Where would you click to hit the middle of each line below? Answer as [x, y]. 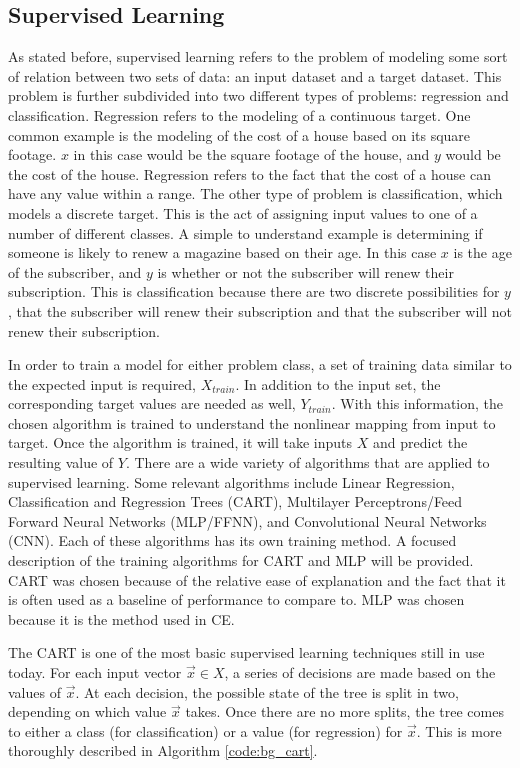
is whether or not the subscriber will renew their [305, 271]
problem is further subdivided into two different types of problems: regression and [258, 95]
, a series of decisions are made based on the [360, 672]
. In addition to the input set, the [338, 383]
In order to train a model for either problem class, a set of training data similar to [260, 364]
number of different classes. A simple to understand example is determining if [245, 232]
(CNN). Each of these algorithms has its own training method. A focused [232, 540]
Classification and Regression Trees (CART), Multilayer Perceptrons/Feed [235, 501]
